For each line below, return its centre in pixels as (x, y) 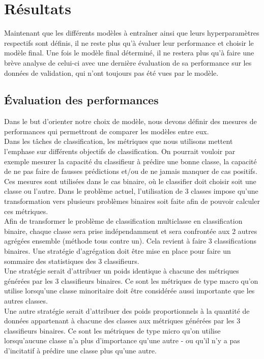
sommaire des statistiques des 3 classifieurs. (72, 261)
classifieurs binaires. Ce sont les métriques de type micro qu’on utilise (112, 330)
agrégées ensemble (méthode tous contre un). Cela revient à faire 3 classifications (130, 241)
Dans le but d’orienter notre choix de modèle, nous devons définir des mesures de (130, 121)
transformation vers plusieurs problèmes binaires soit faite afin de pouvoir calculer (132, 201)
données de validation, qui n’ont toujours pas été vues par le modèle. (111, 72)
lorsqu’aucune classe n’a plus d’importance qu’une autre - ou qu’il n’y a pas (122, 340)
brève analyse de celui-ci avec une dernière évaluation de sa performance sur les (128, 62)
